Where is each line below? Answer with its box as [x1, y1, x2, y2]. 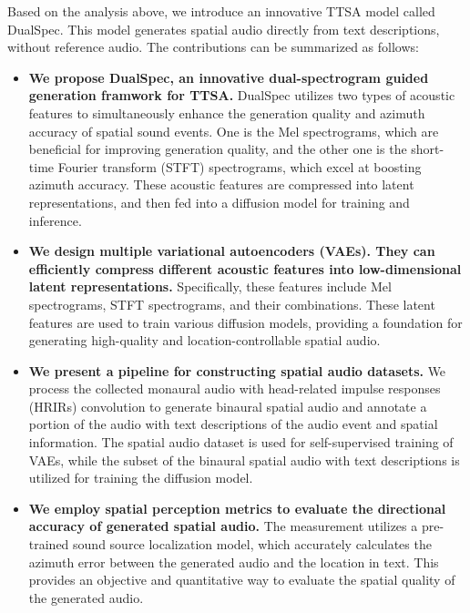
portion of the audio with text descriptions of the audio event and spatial [28, 414, 438, 434]
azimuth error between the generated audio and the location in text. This [28, 552, 439, 571]
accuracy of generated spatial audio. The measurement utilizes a [28, 516, 418, 536]
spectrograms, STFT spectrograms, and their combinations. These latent [28, 294, 435, 313]
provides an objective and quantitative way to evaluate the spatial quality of [28, 570, 455, 589]
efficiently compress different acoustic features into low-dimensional [28, 259, 462, 278]
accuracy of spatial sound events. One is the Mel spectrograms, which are [28, 121, 439, 140]
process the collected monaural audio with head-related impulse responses [28, 379, 441, 398]
